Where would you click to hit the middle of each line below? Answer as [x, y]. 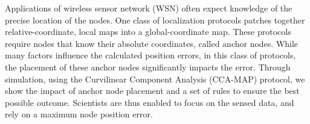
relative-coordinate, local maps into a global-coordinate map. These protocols [148, 32]
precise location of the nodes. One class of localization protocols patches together [155, 20]
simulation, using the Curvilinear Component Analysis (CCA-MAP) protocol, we [155, 79]
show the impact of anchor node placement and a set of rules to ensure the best [152, 91]
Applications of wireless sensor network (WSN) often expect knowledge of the [149, 8]
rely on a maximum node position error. [79, 114]
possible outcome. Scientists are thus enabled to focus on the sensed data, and [150, 102]
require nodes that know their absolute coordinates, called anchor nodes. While [152, 43]
